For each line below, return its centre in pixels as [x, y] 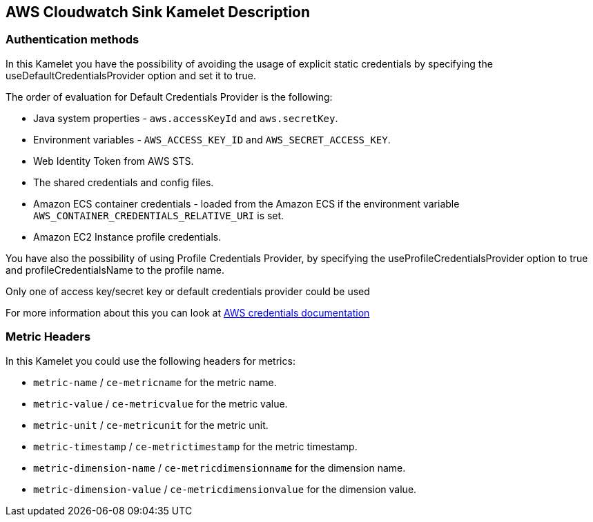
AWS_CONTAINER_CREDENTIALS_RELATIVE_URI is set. [159, 215]
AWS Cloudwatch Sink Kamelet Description [158, 12]
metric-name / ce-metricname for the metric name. [155, 382]
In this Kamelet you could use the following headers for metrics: [150, 361]
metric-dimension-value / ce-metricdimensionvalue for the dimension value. [225, 489]
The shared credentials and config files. [124, 182]
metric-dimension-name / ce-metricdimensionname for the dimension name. [220, 468]
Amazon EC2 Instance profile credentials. [127, 237]
